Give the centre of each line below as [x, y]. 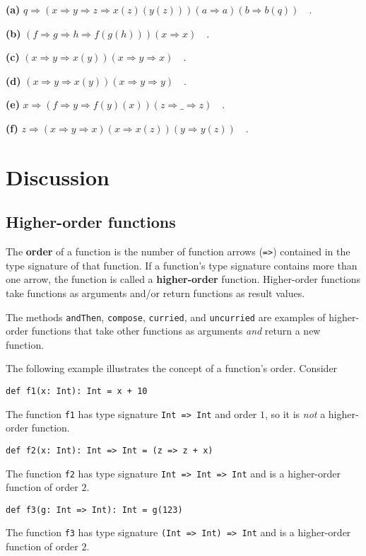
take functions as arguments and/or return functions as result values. [155, 293]
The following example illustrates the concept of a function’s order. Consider [172, 368]
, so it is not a [295, 413]
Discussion [58, 176]
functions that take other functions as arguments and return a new [176, 331]
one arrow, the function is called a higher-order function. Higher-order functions [183, 279]
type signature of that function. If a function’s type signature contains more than [182, 265]
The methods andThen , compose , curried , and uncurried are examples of [166, 317]
